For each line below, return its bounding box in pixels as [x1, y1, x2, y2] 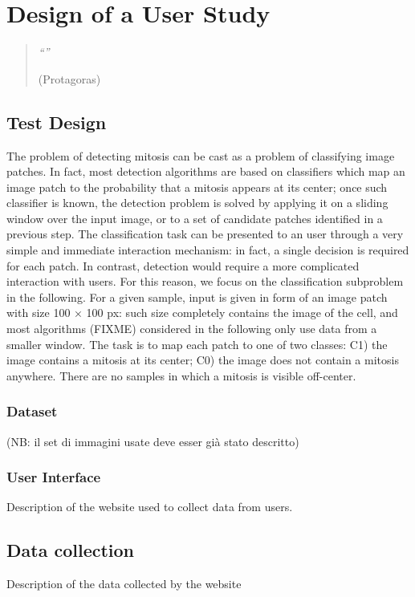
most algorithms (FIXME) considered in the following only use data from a [6, 320, 377, 337]
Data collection [6, 538, 135, 562]
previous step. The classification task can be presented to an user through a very [6, 225, 404, 242]
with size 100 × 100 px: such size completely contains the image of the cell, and [6, 304, 398, 321]
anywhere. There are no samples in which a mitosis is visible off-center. [6, 367, 356, 384]
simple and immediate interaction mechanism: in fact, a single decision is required [6, 242, 409, 258]
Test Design [6, 109, 107, 134]
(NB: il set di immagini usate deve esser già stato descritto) [6, 433, 299, 449]
